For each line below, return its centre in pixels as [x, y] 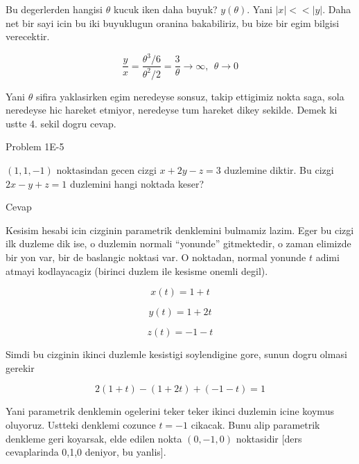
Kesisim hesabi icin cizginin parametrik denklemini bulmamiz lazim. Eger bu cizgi [180, 230]
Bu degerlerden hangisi [54, 9]
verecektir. [28, 36]
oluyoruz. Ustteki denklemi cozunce [81, 425]
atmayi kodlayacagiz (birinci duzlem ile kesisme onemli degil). [137, 270]
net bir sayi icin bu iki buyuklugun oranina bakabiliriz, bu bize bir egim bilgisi [173, 23]
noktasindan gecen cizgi [106, 170]
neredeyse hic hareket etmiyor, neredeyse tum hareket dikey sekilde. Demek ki [172, 110]
